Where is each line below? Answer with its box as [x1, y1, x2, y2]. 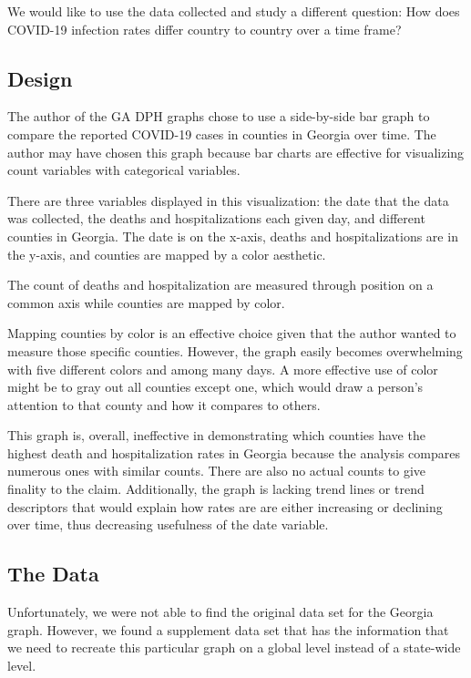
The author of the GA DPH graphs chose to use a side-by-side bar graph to [7, 107, 430, 126]
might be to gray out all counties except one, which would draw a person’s [7, 377, 424, 396]
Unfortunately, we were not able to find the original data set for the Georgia [7, 602, 434, 621]
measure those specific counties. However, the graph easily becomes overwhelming [7, 341, 463, 360]
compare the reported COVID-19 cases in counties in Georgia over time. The [7, 124, 436, 143]
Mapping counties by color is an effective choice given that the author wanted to [7, 324, 456, 343]
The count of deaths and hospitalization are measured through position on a [7, 275, 434, 294]
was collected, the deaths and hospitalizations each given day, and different [7, 209, 425, 228]
